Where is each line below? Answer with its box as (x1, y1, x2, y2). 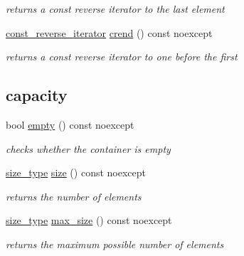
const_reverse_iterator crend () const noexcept (6, 25, 213, 40)
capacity (6, 84, 68, 106)
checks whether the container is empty (6, 141, 171, 156)
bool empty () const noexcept (6, 117, 134, 132)
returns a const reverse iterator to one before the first (6, 49, 238, 64)
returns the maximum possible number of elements (6, 236, 224, 251)
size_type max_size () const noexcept (6, 213, 172, 228)
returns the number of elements (6, 188, 142, 203)
